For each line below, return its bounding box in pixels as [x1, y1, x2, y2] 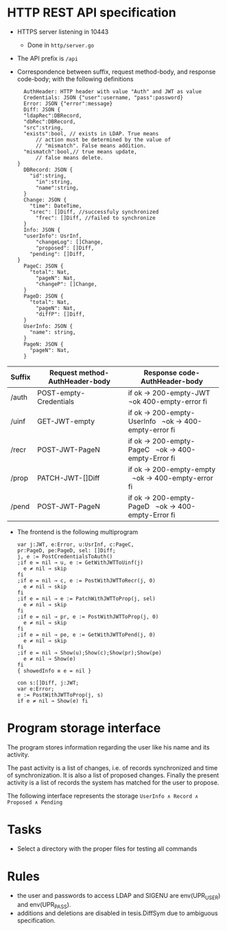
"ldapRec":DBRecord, [23, 112, 82, 119]
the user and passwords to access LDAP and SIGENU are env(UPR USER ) [16, 891, 221, 901]
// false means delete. [35, 154, 104, 161]
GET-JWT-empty [37, 416, 95, 426]
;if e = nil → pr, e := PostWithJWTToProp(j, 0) [16, 613, 159, 620]
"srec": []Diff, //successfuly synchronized [29, 208, 159, 215]
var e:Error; [16, 686, 55, 692]
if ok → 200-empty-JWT [128, 388, 211, 397]
